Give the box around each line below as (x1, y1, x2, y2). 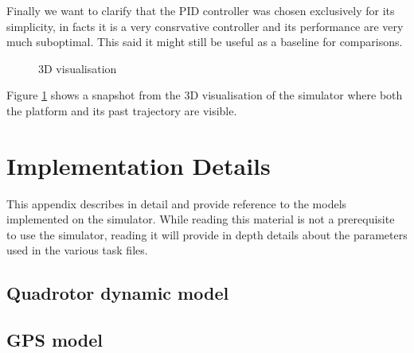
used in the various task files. (6, 242, 148, 258)
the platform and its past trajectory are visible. (6, 102, 237, 118)
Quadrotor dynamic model (6, 281, 229, 305)
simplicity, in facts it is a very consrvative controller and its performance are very (6, 17, 404, 34)
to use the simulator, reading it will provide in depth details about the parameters (6, 226, 408, 242)
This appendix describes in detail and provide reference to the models (6, 195, 347, 211)
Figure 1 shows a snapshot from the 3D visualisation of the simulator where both (6, 87, 403, 103)
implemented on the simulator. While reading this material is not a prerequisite (6, 211, 395, 227)
